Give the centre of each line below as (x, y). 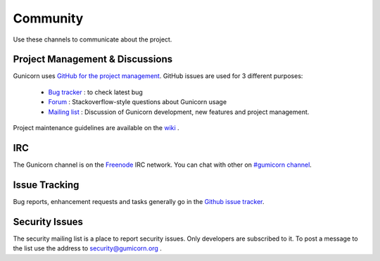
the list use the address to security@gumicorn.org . (87, 248)
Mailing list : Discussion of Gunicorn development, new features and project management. (179, 112)
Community (48, 18)
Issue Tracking (46, 185)
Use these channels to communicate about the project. (93, 39)
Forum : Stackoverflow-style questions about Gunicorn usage (138, 102)
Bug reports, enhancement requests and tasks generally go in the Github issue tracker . (139, 201)
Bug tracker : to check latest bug (96, 92)
